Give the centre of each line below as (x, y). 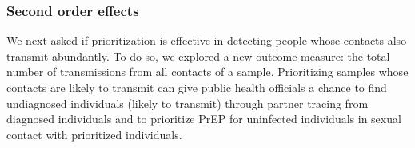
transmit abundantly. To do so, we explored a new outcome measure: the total (198, 56)
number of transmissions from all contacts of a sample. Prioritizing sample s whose (207, 72)
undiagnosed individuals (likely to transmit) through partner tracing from (188, 103)
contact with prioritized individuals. (94, 134)
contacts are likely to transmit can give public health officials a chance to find (197, 87)
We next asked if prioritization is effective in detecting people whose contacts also (207, 40)
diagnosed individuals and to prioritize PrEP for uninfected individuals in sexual (204, 119)
